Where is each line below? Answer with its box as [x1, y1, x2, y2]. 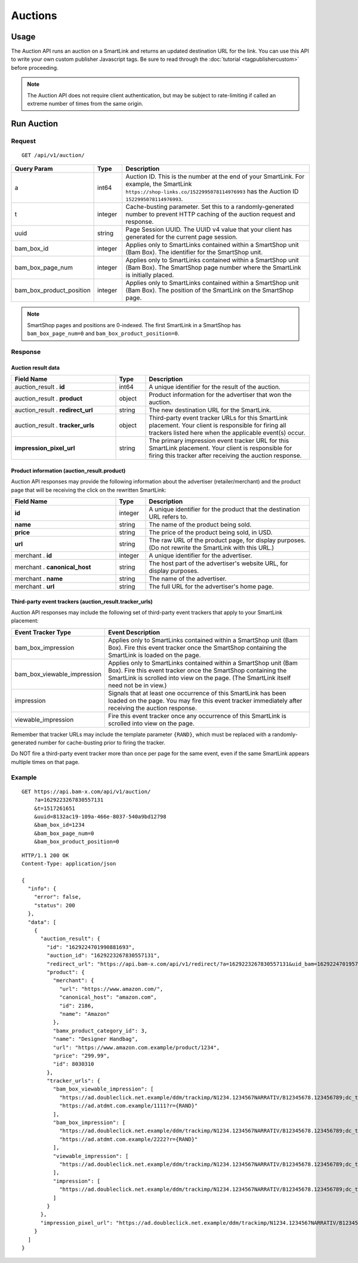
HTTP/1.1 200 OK [21, 852, 69, 859]
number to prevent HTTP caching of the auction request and [125, 210, 295, 218]
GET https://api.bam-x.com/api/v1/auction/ [21, 788, 151, 795]
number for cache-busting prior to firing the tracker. [38, 739, 165, 746]
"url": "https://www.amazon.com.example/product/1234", [53, 1044, 220, 1051]
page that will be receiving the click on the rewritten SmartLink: [11, 486, 166, 494]
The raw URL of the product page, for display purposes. [149, 536, 306, 544]
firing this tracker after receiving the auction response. [149, 451, 302, 460]
